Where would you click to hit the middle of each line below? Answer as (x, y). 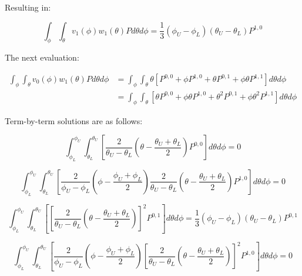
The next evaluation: (42, 57)
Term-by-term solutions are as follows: (74, 120)
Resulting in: (28, 7)
